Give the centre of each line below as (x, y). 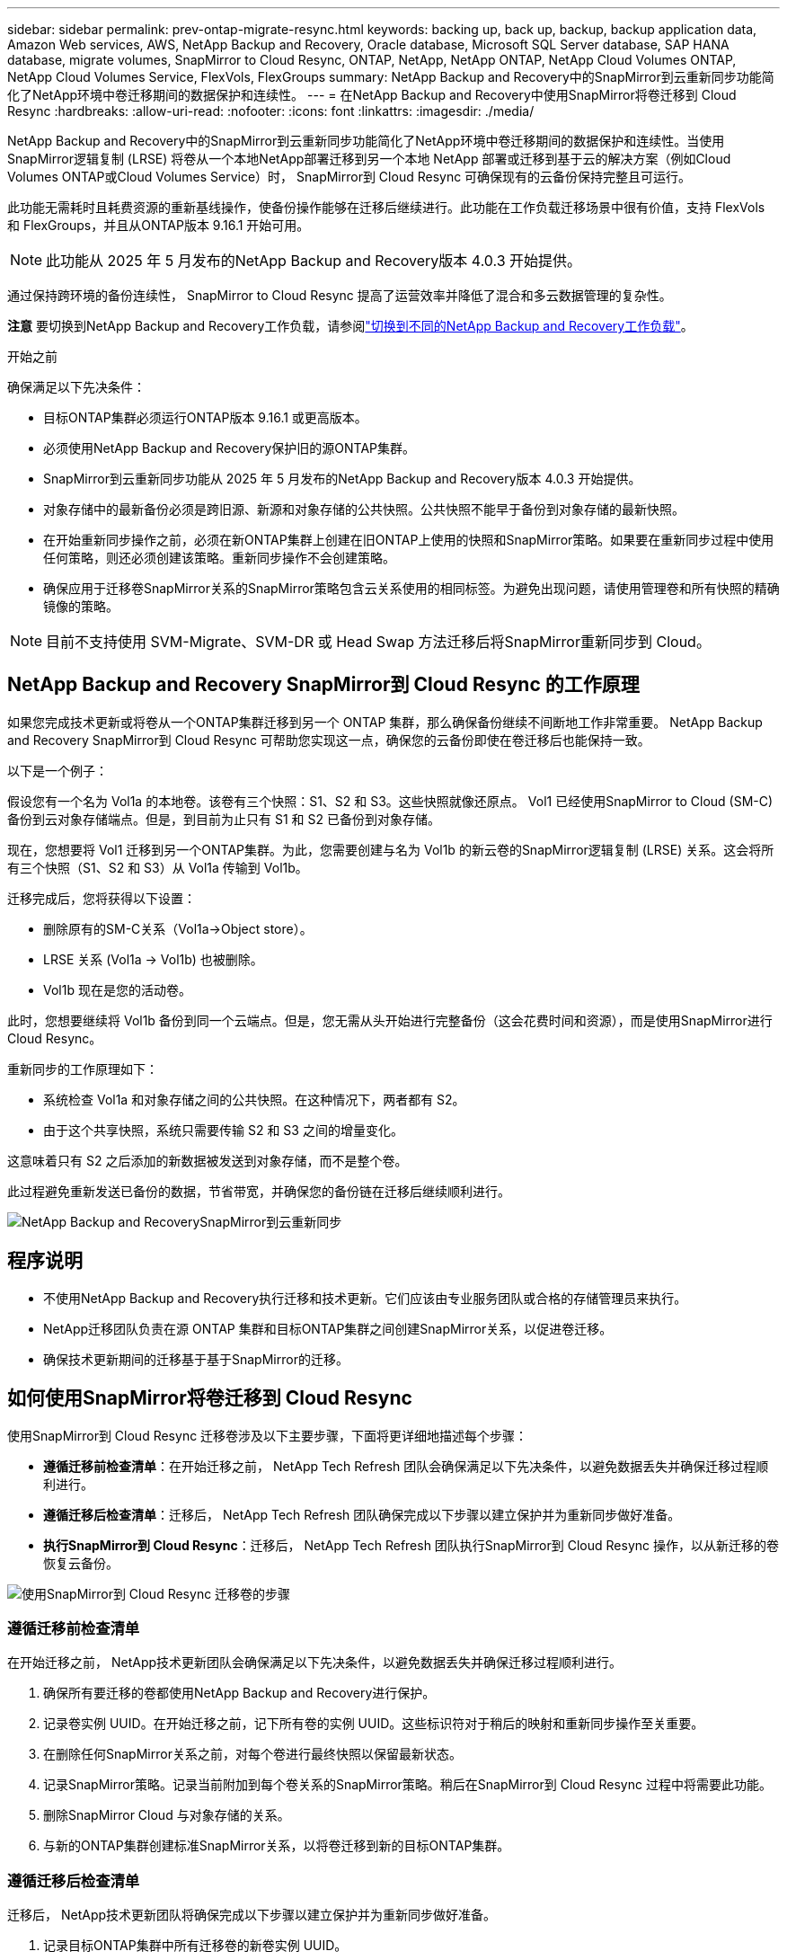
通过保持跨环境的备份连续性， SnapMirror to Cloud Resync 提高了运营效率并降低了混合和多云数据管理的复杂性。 (340, 295)
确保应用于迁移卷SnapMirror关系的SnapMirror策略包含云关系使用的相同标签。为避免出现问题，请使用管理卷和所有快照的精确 (411, 588)
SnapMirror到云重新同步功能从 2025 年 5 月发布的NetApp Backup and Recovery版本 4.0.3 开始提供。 (342, 479)
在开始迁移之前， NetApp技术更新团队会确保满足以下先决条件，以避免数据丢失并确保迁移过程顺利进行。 (315, 1663)
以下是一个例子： (57, 770)
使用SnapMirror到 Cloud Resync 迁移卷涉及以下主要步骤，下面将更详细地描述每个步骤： (268, 1435)
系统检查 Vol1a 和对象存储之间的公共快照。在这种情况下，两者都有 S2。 (254, 1099)
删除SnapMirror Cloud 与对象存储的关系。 (167, 1815)
